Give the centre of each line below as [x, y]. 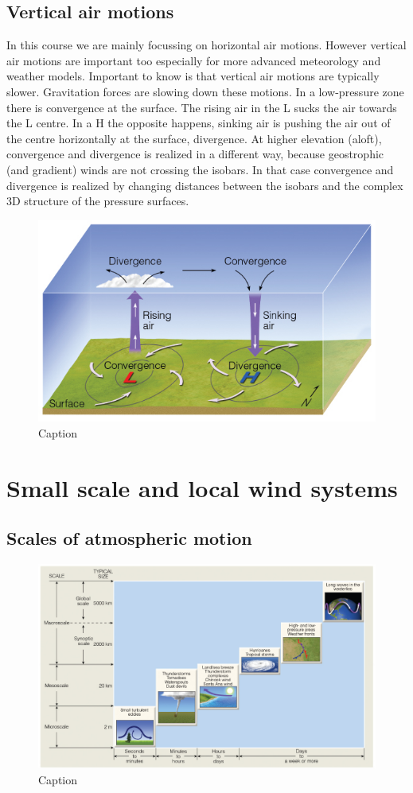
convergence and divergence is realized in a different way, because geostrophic [195, 154]
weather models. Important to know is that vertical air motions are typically [193, 76]
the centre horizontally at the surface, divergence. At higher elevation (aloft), [194, 138]
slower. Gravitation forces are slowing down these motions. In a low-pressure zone [205, 91]
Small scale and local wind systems [202, 487]
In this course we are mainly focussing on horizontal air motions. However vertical [206, 45]
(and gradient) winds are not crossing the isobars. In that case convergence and [200, 169]
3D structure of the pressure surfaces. [98, 201]
